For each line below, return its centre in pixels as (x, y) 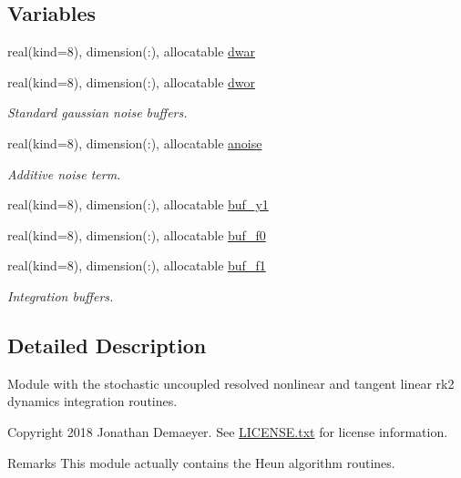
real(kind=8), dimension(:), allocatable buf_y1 (138, 204)
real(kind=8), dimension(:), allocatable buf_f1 (137, 265)
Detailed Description (107, 345)
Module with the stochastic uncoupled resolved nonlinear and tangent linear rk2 (231, 383)
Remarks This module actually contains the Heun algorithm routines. (201, 462)
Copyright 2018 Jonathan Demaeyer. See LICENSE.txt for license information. (228, 431)
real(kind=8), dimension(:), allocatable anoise (135, 142)
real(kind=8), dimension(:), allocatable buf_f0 (137, 234)
